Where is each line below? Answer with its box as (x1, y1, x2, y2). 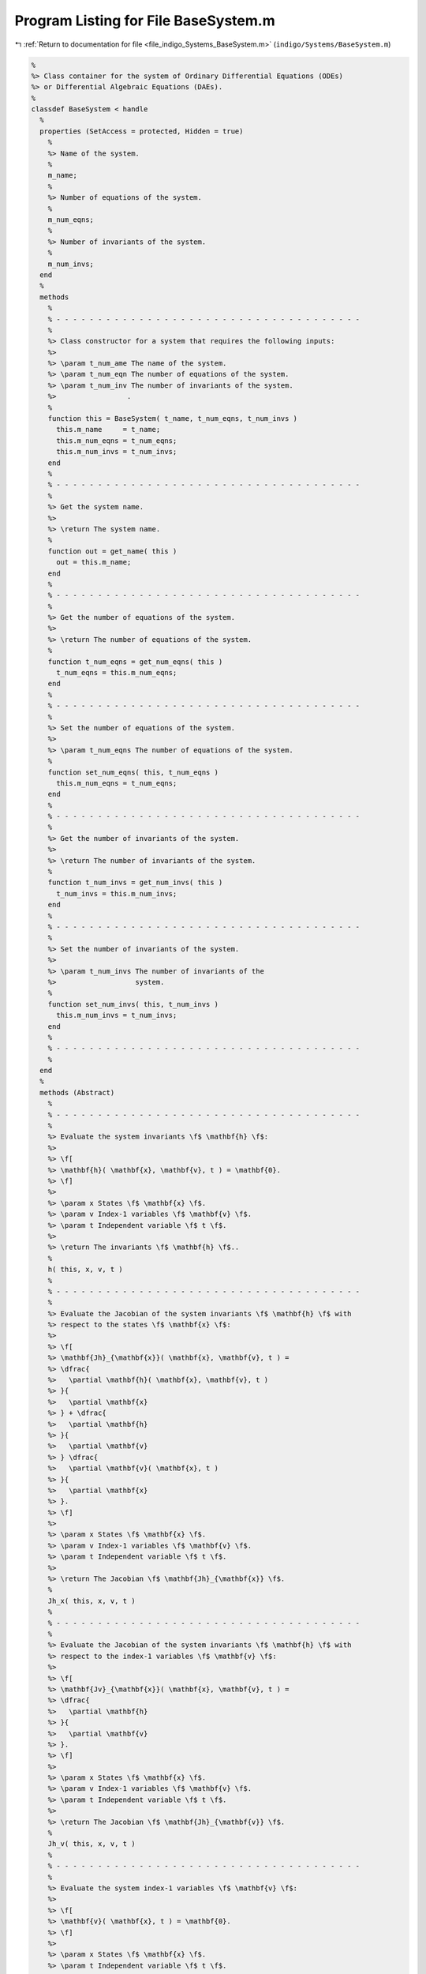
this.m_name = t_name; (56, 425, 161, 434)
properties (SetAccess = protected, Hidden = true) (39, 126, 244, 136)
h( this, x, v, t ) (47, 1265, 124, 1274)
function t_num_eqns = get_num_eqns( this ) (47, 657, 223, 666)
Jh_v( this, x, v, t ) (47, 1840, 136, 1848)
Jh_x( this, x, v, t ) (47, 1596, 136, 1605)
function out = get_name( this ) (47, 546, 177, 556)
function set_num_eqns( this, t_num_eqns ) (47, 767, 219, 777)
